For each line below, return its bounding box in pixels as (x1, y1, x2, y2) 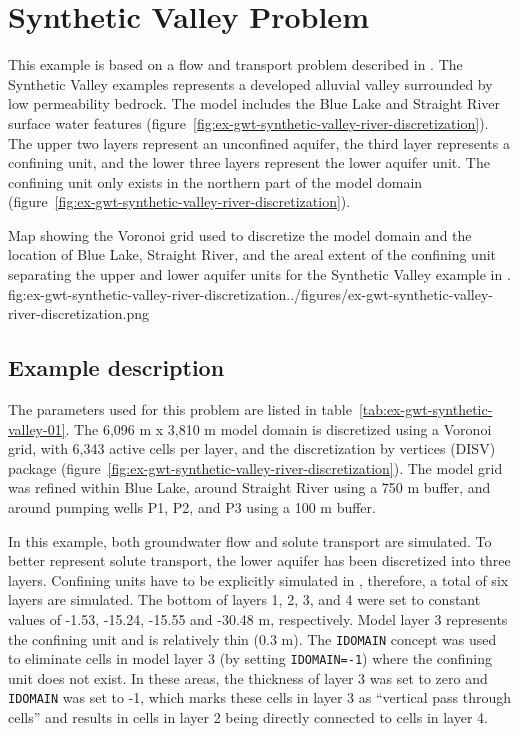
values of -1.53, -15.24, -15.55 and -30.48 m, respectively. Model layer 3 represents (8, 608, 508, 629)
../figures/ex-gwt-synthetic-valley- (286, 283, 494, 304)
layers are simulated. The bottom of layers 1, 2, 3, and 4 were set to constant (8, 589, 481, 610)
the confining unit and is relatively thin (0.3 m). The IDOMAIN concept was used (8, 628, 497, 649)
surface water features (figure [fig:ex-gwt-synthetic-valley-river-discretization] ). (8, 112, 489, 133)
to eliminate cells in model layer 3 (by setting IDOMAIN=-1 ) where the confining (8, 648, 493, 669)
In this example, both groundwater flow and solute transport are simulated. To (8, 530, 492, 551)
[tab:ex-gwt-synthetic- (358, 399, 493, 420)
